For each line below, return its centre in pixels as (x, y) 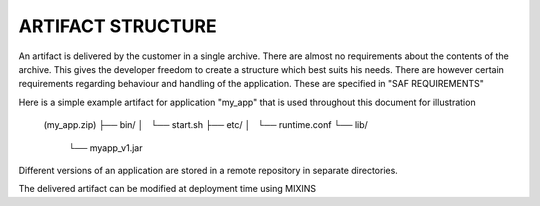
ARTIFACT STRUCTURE (117, 26)
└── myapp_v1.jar (105, 147)
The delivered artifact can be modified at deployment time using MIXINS (167, 189)
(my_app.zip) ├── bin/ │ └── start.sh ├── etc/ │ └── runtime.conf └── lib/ (206, 125)
